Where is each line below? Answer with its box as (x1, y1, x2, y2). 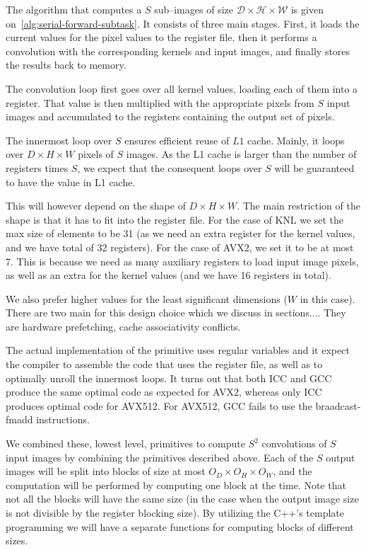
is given (290, 2, 324, 16)
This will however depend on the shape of (6, 198, 186, 213)
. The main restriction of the (237, 198, 360, 213)
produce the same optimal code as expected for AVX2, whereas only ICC (6, 384, 322, 399)
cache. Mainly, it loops (247, 132, 345, 147)
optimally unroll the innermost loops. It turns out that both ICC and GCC (6, 370, 332, 385)
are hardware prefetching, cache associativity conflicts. (6, 319, 241, 333)
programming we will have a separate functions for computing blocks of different (6, 519, 354, 534)
